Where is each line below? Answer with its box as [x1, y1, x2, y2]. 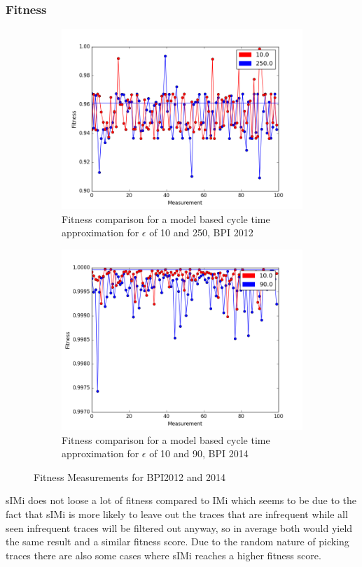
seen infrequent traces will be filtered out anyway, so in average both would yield [6, 520, 353, 535]
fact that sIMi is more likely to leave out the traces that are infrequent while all [6, 506, 348, 521]
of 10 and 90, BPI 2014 [149, 446, 249, 461]
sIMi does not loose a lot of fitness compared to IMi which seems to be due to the [6, 493, 357, 508]
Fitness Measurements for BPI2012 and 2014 [34, 469, 225, 484]
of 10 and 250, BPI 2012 [149, 225, 253, 240]
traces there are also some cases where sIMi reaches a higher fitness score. [6, 547, 321, 562]
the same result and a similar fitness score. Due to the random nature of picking [6, 534, 349, 549]
